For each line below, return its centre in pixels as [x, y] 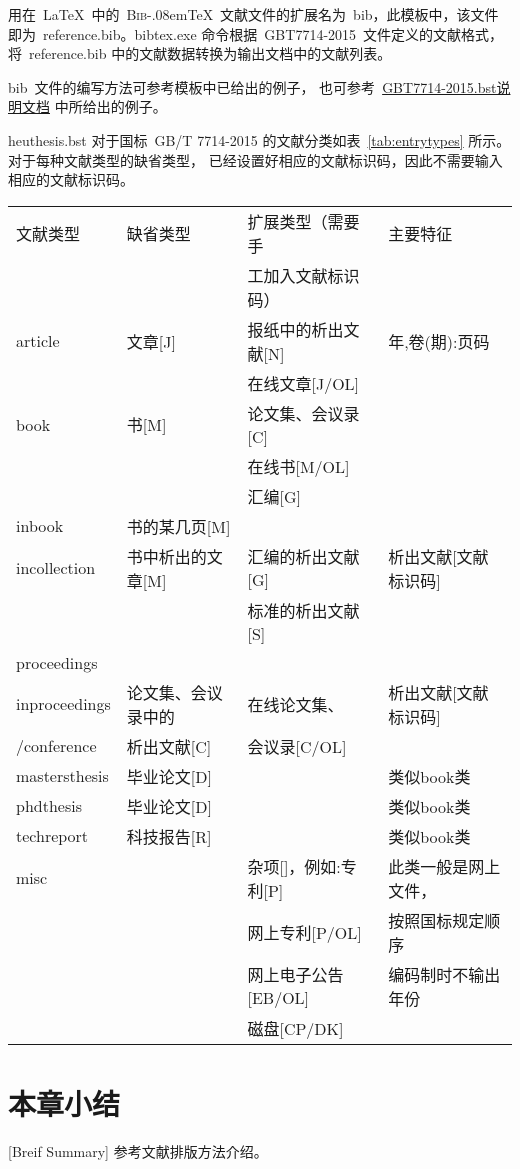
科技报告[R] [169, 836]
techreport [52, 836]
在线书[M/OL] [298, 466]
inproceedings [63, 704]
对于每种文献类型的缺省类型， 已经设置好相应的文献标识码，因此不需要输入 [255, 159]
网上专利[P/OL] [304, 932]
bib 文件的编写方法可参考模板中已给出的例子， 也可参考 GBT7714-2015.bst [252, 86]
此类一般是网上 [444, 866]
